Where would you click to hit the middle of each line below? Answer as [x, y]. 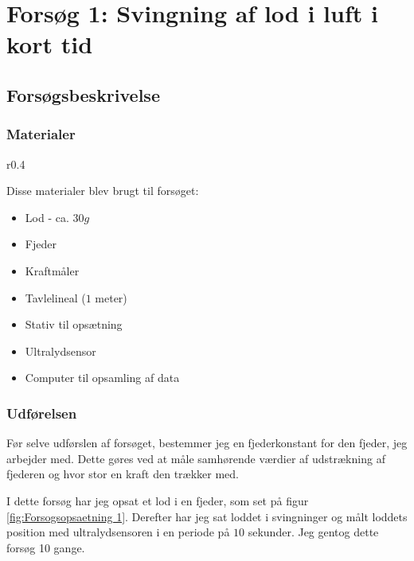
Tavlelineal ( [55, 297]
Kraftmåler [52, 270]
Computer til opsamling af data [102, 378]
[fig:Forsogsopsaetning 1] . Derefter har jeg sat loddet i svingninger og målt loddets [207, 516]
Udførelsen [42, 413]
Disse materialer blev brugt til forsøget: [103, 191]
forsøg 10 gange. [46, 547]
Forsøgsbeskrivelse [83, 94]
